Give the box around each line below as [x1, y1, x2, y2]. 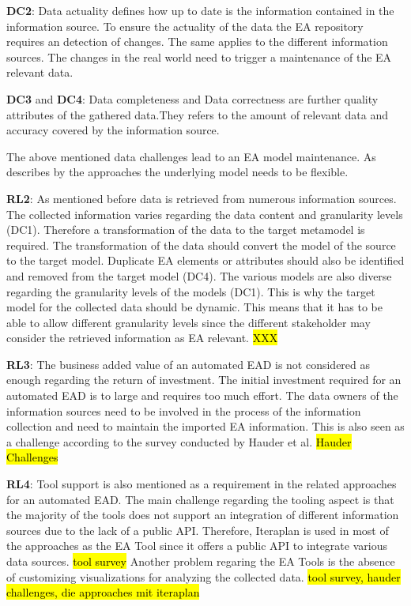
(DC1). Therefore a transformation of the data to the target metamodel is [6, 221, 365, 238]
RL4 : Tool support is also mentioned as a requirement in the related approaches [6, 476, 397, 492]
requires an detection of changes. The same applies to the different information [6, 33, 388, 50]
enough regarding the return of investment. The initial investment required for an [6, 371, 402, 388]
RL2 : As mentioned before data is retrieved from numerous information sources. [6, 190, 397, 206]
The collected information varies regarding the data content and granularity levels [6, 205, 403, 222]
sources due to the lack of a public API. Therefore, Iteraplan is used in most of [6, 521, 389, 538]
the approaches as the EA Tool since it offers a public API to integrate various [6, 537, 387, 554]
